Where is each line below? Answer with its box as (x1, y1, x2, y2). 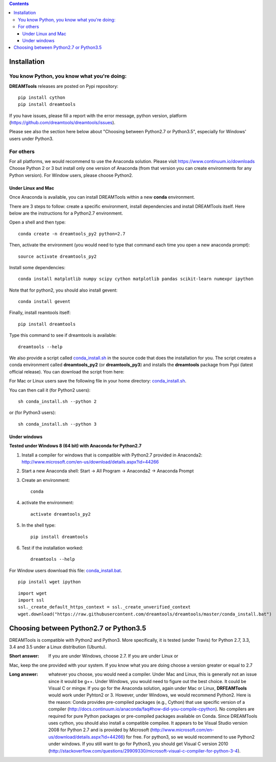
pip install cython (18, 94, 66, 100)
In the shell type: (21, 522, 56, 529)
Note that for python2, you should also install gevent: (9, 287, 118, 293)
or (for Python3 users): (9, 410, 56, 416)
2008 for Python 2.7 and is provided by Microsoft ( (48, 727, 152, 733)
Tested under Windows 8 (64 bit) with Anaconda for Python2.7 (9, 443, 141, 449)
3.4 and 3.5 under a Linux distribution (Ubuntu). (9, 644, 107, 650)
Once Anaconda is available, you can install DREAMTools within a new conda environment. (9, 194, 196, 200)
